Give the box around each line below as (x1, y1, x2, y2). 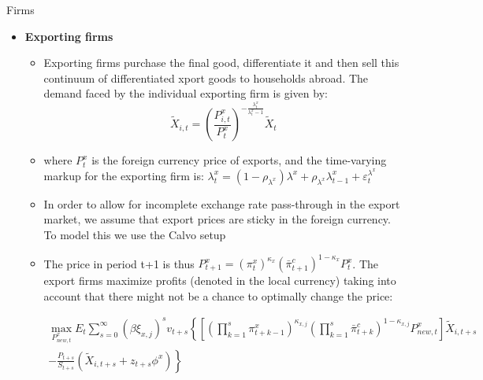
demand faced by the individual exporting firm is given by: (43, 85, 328, 101)
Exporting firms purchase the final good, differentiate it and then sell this (43, 54, 399, 71)
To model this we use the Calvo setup (43, 226, 226, 242)
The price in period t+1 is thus (43, 255, 195, 271)
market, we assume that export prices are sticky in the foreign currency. (43, 211, 391, 227)
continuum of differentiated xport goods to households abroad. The (43, 69, 369, 86)
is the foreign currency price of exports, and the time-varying (91, 152, 387, 168)
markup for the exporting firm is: (43, 167, 204, 183)
